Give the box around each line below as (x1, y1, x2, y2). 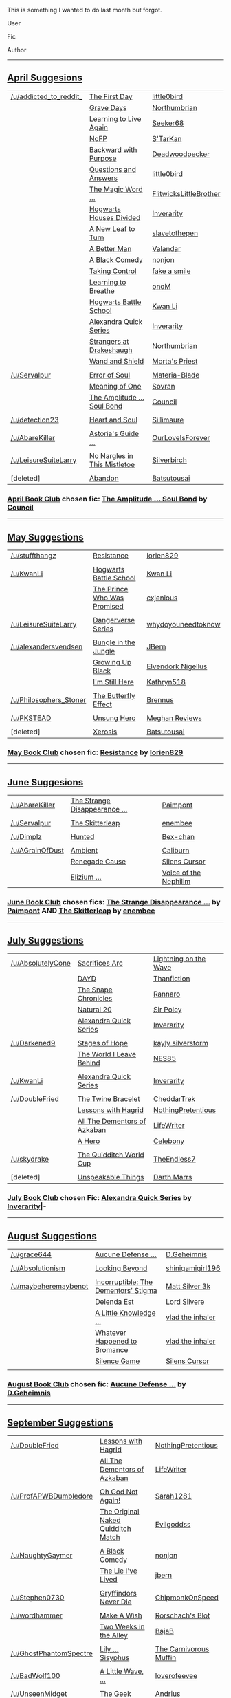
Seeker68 (152, 118, 184, 128)
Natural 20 (77, 1005, 112, 1014)
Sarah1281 (155, 1492, 192, 1501)
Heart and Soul (89, 415, 138, 424)
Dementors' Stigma (95, 1286, 157, 1296)
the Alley (99, 1631, 129, 1640)
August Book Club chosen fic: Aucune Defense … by (7, 1380, 187, 1389)
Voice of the (162, 868, 201, 878)
